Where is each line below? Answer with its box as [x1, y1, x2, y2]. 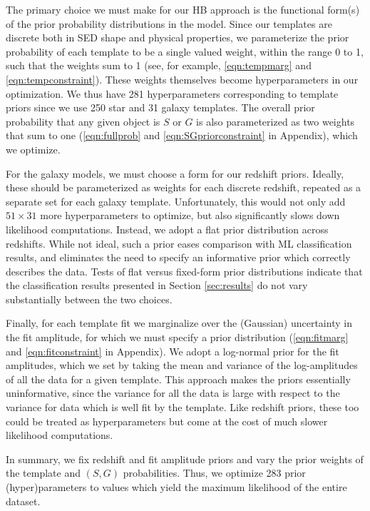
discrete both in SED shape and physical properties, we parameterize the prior [6, 30, 349, 45]
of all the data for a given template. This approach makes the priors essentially [6, 371, 351, 386]
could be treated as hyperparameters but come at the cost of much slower [6, 413, 328, 428]
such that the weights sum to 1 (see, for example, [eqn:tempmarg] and [6, 58, 312, 73]
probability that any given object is [6, 113, 160, 128]
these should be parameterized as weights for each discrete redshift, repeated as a [6, 180, 361, 195]
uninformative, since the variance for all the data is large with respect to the [6, 385, 340, 400]
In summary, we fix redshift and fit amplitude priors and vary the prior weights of [6, 451, 364, 466]
